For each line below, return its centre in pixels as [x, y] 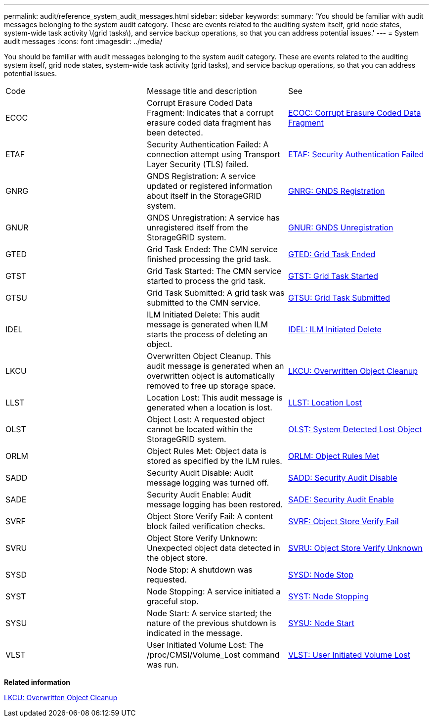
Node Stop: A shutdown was [199, 570]
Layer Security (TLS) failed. [197, 164]
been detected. [175, 133]
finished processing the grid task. [209, 259]
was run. [163, 665]
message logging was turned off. [208, 483]
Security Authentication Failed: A [208, 144]
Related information [37, 682]
